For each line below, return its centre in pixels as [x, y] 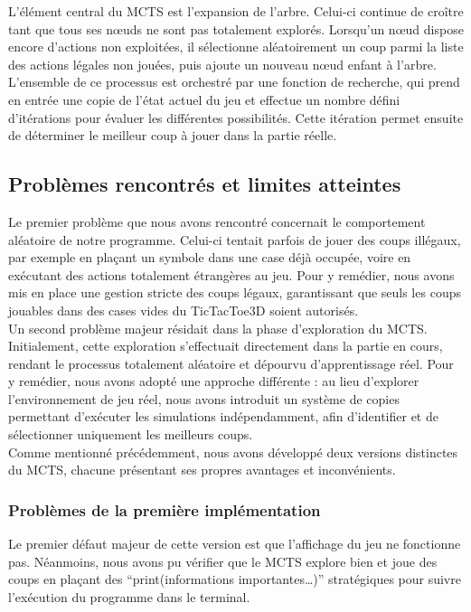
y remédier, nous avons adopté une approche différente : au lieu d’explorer [214, 381]
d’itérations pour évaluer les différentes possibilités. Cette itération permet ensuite [236, 117]
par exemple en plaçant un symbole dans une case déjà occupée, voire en [210, 257]
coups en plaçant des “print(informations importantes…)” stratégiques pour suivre [235, 579]
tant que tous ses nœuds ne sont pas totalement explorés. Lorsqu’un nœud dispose [236, 28]
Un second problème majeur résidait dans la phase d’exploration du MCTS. [218, 328]
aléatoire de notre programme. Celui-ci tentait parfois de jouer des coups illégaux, [235, 239]
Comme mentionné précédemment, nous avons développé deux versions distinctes [233, 452]
